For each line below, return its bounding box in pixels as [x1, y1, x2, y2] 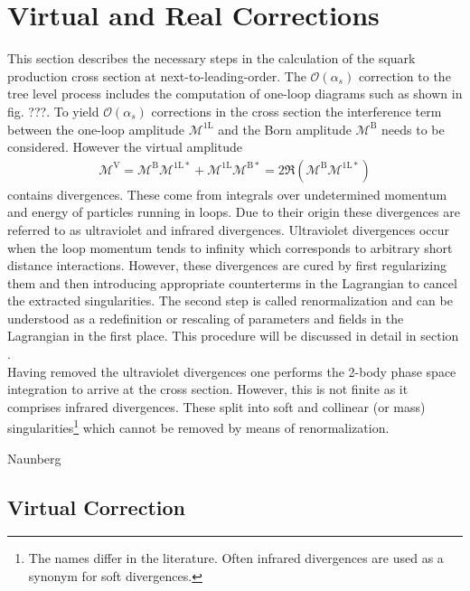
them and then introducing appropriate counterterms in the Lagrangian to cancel [7, 273, 457, 292]
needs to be [381, 119, 445, 138]
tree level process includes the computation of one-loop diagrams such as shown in [7, 84, 463, 103]
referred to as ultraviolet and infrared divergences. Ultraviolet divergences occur [7, 220, 450, 239]
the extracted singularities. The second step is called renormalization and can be [7, 291, 453, 310]
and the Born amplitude [218, 119, 352, 138]
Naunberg [7, 448, 61, 467]
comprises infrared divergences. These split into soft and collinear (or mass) [7, 397, 426, 416]
